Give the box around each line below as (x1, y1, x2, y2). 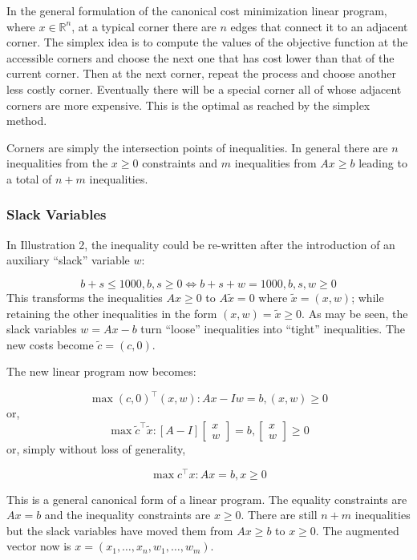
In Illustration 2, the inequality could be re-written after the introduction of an (6, 236, 395, 252)
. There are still (241, 506, 318, 523)
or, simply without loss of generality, (6, 441, 186, 457)
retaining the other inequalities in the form (6, 304, 217, 321)
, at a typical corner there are (71, 18, 217, 34)
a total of (6, 170, 52, 187)
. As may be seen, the (302, 304, 408, 321)
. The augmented (315, 522, 399, 538)
